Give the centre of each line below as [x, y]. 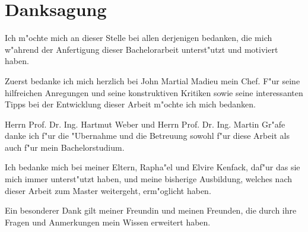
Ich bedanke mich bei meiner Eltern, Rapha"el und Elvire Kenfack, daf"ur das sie [153, 167]
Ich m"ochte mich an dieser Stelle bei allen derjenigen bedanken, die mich [139, 38]
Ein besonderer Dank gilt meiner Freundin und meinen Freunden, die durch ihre [151, 210]
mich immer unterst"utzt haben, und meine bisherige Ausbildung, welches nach [148, 179]
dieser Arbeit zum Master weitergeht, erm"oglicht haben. [108, 190]
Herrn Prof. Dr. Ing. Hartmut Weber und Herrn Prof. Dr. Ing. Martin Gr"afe [145, 124]
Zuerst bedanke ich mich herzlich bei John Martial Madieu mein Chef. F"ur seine [153, 80]
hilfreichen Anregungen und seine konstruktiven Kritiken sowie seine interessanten [154, 92]
